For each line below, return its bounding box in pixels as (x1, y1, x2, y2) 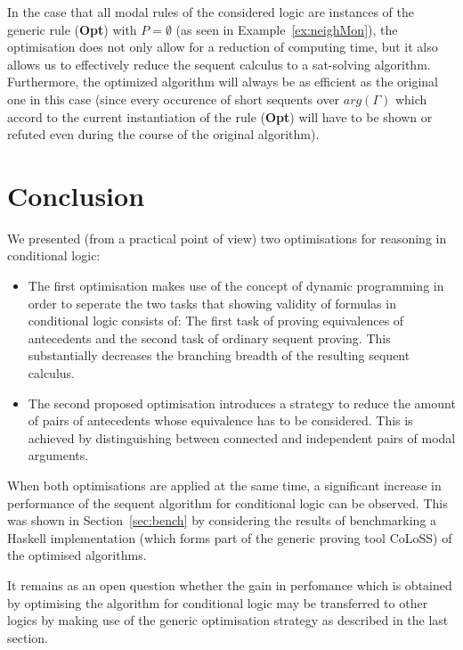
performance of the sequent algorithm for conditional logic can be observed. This (7, 493, 448, 512)
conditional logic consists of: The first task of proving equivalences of (28, 311, 404, 330)
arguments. (28, 446, 89, 465)
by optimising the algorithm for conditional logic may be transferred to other (7, 593, 428, 612)
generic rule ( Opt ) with (7, 20, 137, 38)
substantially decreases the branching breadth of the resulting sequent (28, 346, 410, 365)
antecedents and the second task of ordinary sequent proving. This (28, 328, 391, 347)
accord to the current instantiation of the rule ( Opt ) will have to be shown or (7, 107, 433, 126)
